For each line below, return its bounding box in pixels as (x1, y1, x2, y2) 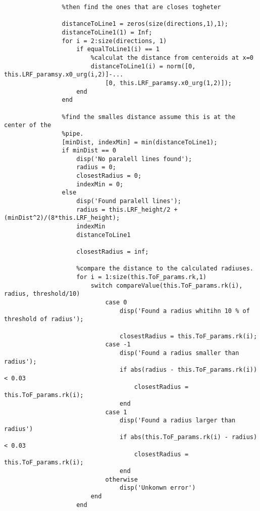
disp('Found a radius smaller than (120, 349, 239, 357)
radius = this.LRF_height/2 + (76, 206, 178, 213)
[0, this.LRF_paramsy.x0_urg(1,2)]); (105, 79, 232, 87)
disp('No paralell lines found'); (76, 155, 192, 163)
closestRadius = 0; (76, 172, 142, 180)
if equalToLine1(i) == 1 (76, 46, 160, 53)
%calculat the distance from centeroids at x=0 (90, 54, 253, 61)
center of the (4, 122, 51, 129)
